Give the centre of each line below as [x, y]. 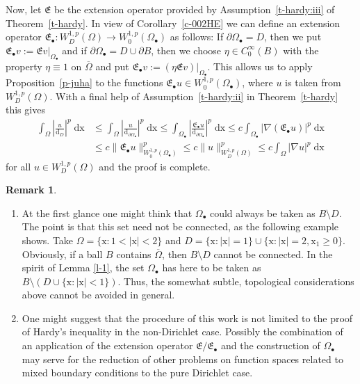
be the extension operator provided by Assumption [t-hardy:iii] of [194, 9]
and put [112, 66]
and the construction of [270, 345]
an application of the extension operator [107, 345]
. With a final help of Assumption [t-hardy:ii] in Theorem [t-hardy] [194, 96]
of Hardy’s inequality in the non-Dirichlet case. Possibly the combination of [182, 331]
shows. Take [48, 240]
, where [257, 82]
